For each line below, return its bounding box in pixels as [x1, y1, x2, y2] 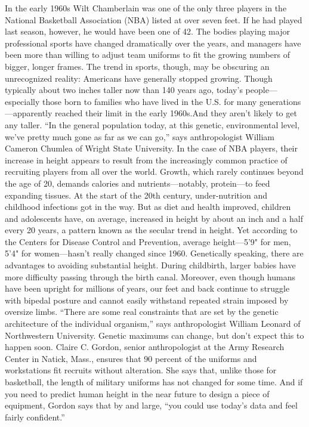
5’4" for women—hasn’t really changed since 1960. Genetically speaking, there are [5, 247, 304, 259]
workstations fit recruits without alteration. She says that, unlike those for [5, 364, 277, 376]
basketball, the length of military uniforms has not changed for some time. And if [5, 376, 303, 388]
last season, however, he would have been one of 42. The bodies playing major [5, 25, 290, 38]
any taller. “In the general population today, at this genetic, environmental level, [5, 118, 300, 131]
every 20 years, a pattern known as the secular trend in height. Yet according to [5, 224, 298, 236]
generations [259, 95, 301, 107]
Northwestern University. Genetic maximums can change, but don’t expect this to [5, 329, 304, 341]
